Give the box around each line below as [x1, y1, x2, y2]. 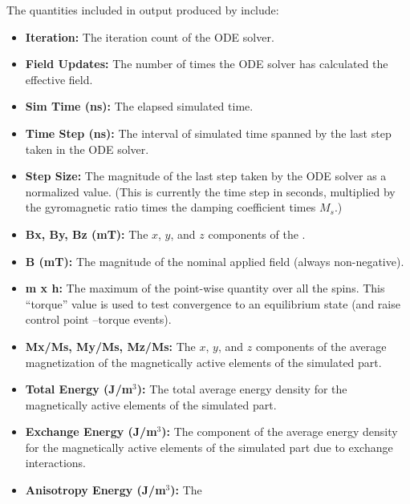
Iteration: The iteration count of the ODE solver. [25, 28, 274, 45]
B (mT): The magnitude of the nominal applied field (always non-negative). [25, 252, 404, 269]
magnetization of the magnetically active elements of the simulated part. [25, 353, 382, 370]
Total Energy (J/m [25, 381, 133, 397]
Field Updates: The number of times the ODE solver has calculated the [25, 55, 388, 72]
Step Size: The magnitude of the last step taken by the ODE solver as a [25, 167, 387, 184]
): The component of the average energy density [161, 423, 398, 440]
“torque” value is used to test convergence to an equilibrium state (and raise [25, 295, 400, 312]
